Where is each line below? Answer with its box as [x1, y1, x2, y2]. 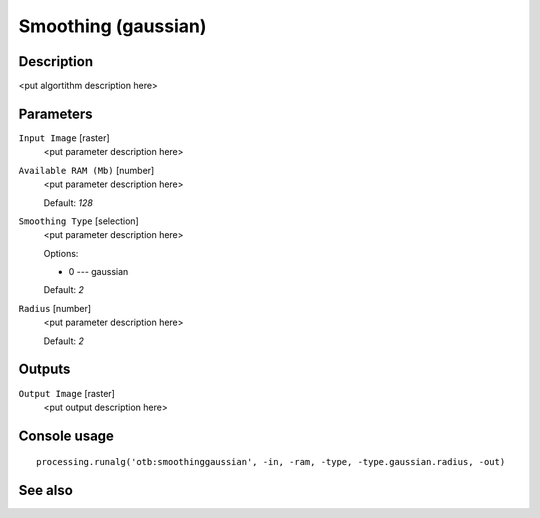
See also [18, 482, 74, 499]
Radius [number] [18, 302, 92, 314]
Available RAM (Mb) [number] [18, 164, 155, 176]
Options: [43, 247, 79, 259]
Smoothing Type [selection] [18, 215, 139, 227]
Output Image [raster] [18, 387, 115, 399]
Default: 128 [43, 196, 94, 209]
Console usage [18, 427, 115, 444]
